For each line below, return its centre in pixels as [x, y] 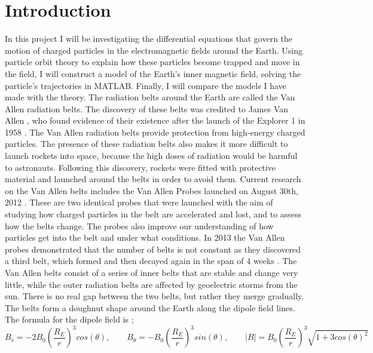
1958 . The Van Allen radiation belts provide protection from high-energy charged [155, 132]
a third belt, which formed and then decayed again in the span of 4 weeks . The [151, 261]
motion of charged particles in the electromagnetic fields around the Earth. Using [154, 50]
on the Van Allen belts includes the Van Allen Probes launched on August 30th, [152, 190]
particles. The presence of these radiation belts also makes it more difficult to [146, 144]
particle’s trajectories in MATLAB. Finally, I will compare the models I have [146, 85]
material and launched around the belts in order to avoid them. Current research [153, 179]
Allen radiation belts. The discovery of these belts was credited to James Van [147, 108]
